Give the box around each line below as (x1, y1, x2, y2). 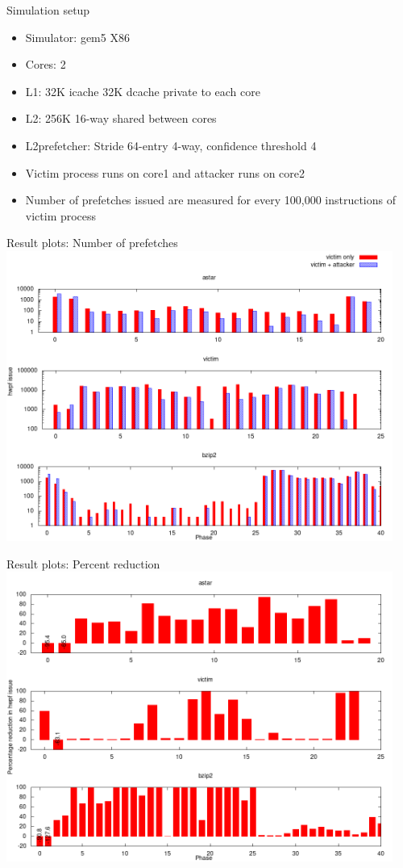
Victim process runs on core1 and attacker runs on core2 (25, 164, 305, 181)
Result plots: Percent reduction (6, 555, 160, 572)
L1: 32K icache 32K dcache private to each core (25, 82, 260, 99)
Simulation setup (6, 2, 90, 18)
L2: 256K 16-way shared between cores (25, 110, 217, 127)
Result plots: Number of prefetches (6, 234, 178, 251)
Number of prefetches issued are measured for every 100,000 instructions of (25, 191, 397, 208)
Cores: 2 (25, 56, 66, 73)
